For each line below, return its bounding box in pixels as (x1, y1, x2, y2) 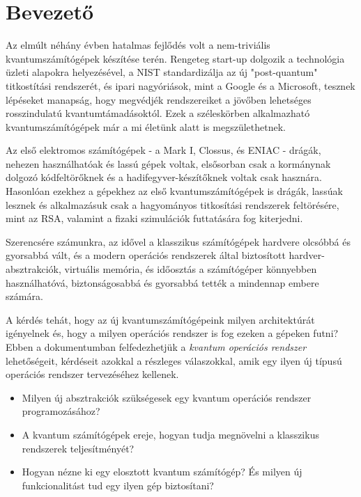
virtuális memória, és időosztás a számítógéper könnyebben (64, 262, 317, 276)
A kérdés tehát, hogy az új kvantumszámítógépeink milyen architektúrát (6, 312, 315, 326)
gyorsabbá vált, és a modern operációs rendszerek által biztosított (6, 248, 286, 262)
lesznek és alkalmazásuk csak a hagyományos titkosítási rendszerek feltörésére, (6, 197, 339, 212)
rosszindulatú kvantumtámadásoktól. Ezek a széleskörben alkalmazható (6, 106, 310, 120)
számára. (6, 289, 43, 303)
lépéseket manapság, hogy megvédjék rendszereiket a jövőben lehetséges (6, 92, 312, 106)
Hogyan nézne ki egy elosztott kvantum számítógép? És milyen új (22, 464, 302, 479)
